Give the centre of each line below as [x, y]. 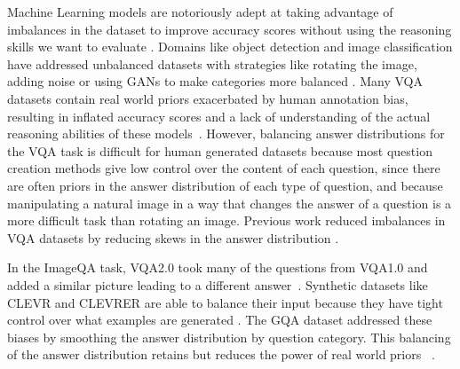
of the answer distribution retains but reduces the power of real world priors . [221, 354]
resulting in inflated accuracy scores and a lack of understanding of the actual [219, 116]
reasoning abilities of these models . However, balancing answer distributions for [226, 133]
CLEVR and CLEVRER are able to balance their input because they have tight [225, 302]
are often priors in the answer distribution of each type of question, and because [225, 185]
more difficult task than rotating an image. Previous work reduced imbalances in [226, 220]
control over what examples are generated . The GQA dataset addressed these [220, 320]
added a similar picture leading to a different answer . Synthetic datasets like [218, 284]
